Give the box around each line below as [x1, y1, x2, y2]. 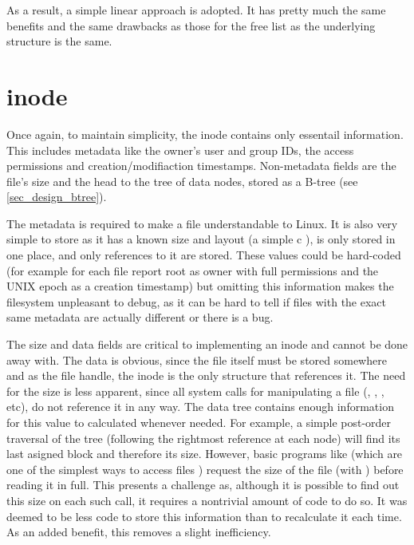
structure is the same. [6, 33, 112, 49]
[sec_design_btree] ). [6, 188, 107, 205]
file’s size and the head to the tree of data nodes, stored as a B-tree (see [6, 172, 358, 189]
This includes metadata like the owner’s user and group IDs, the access [6, 141, 354, 158]
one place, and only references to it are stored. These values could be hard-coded [6, 247, 401, 263]
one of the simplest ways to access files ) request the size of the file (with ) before [6, 460, 404, 477]
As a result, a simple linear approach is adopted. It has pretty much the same [6, 2, 386, 18]
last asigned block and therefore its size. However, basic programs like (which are [6, 445, 403, 462]
